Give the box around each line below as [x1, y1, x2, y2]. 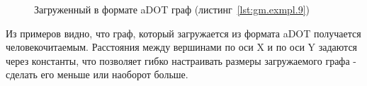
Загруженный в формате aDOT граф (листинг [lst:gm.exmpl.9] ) [34, 2, 310, 16]
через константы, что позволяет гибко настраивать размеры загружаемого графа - [6, 53, 356, 68]
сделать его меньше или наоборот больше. [6, 67, 188, 82]
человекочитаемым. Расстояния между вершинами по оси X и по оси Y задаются [6, 39, 358, 54]
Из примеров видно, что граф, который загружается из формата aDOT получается [6, 25, 361, 40]
